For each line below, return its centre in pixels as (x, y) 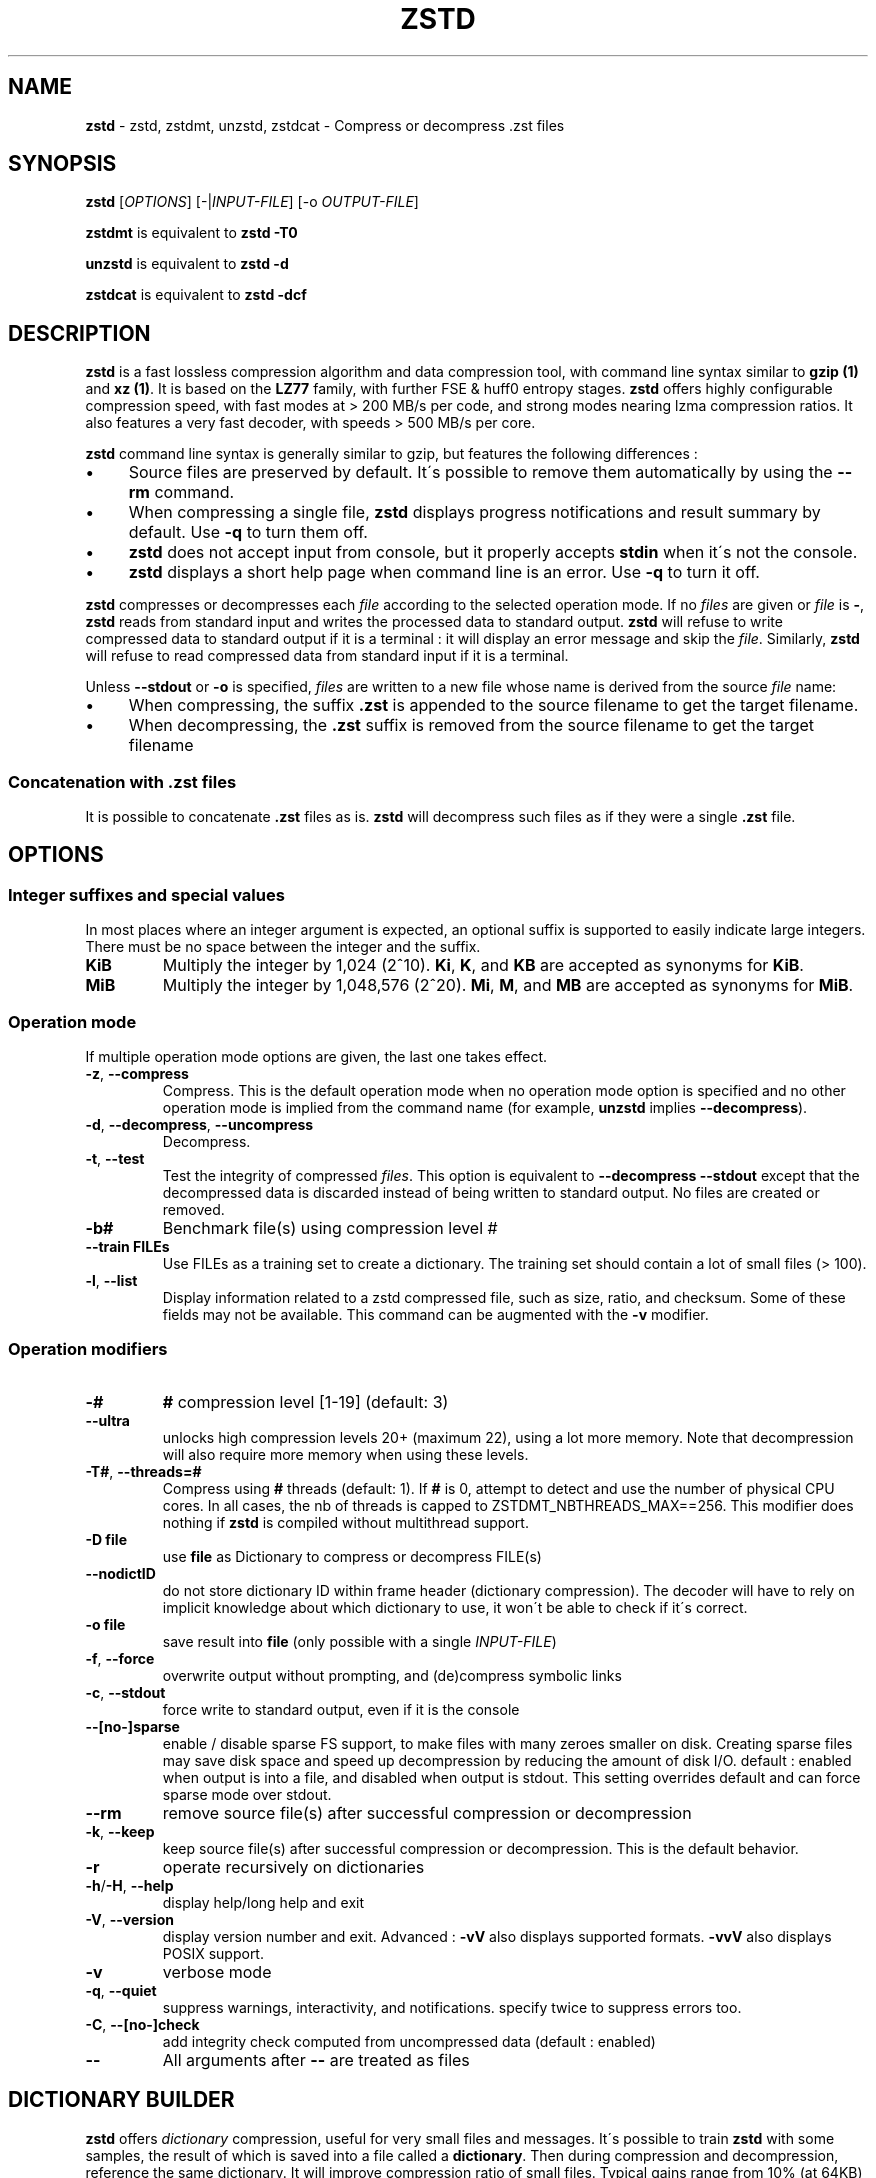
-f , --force (120, 1658)
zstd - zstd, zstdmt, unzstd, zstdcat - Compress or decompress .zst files (325, 125)
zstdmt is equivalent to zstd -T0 (191, 233)
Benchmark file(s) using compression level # (330, 1228)
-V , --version (129, 1919)
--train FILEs (127, 1246)
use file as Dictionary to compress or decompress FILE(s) (352, 1556)
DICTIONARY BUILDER (121, 2100)
